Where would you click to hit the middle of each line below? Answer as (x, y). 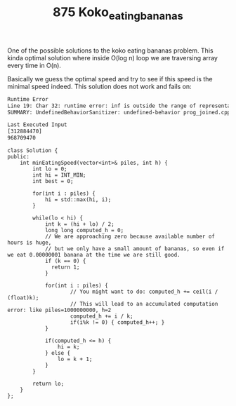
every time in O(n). (34, 65)
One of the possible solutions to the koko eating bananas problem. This (110, 50)
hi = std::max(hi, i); (78, 200)
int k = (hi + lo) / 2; (79, 224)
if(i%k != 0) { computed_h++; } (117, 323)
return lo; (48, 384)
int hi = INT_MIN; (59, 175)
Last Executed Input (38, 125)
